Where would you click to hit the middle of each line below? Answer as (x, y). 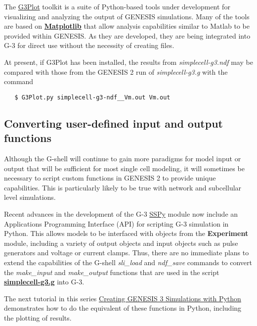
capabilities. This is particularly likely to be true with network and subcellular (123, 187)
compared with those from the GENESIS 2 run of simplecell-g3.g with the (116, 71)
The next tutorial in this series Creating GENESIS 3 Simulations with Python (123, 298)
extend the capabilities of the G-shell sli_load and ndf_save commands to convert (128, 262)
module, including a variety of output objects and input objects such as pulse (121, 243)
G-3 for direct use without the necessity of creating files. (89, 45)
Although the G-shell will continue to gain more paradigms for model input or (123, 158)
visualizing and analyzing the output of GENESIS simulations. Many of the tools (127, 16)
